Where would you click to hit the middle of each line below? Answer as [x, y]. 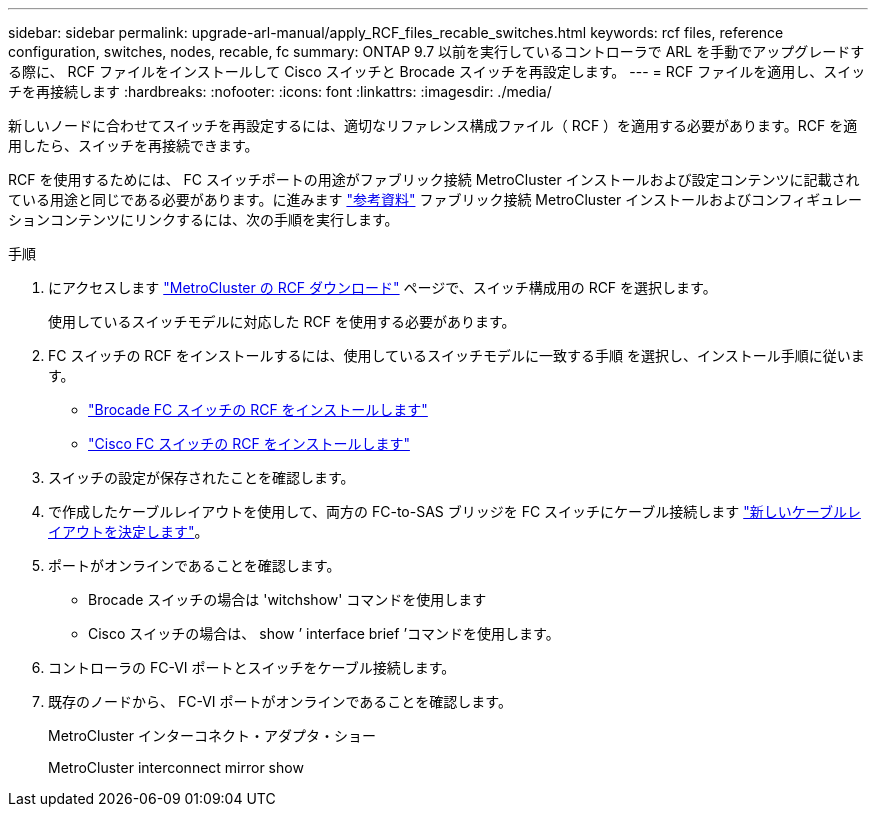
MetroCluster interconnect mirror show [176, 767]
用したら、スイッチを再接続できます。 [133, 145]
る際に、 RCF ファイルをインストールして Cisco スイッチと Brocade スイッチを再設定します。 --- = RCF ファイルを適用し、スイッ [437, 71]
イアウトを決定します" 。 [128, 531]
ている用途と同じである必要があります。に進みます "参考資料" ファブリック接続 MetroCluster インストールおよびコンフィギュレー [435, 199]
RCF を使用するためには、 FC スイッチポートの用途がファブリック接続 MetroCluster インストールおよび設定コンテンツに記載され [434, 179]
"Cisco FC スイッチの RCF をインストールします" [249, 443]
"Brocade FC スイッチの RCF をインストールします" [258, 409]
